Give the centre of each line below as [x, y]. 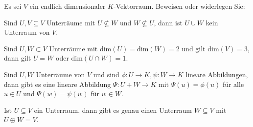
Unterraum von [27, 32]
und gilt [194, 48]
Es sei [13, 6]
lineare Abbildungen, [217, 74]
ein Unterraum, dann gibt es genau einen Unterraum [113, 110]
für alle [233, 84]
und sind [106, 74]
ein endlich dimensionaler [68, 6]
